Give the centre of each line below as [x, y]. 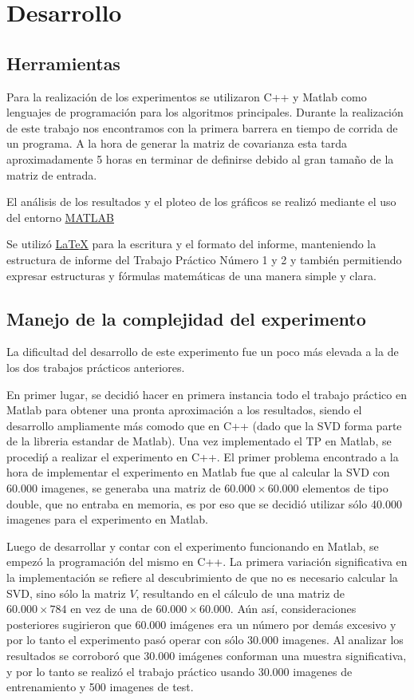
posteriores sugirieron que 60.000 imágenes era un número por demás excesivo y [201, 624]
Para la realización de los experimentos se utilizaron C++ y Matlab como [187, 96]
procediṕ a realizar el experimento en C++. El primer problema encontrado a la [203, 456]
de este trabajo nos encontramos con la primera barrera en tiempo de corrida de [202, 127]
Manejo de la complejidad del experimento [186, 318]
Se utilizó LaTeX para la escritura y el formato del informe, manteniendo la [191, 244]
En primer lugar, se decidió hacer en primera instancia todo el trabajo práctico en [207, 394]
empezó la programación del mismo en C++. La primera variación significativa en [207, 562]
